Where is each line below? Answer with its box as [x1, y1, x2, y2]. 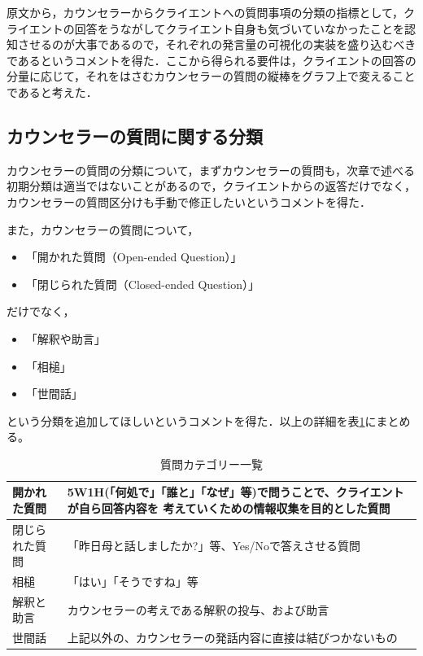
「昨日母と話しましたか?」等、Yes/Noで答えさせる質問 [67, 536, 360, 553]
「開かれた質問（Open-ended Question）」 [25, 248, 242, 265]
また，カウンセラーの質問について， [7, 221, 199, 238]
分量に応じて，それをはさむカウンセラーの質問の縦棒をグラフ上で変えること [7, 68, 416, 85]
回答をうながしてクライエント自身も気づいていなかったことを [74, 20, 404, 37]
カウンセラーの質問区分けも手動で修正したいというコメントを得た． [7, 193, 371, 210]
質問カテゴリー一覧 [160, 455, 263, 472]
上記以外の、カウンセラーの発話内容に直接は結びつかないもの [67, 629, 398, 646]
